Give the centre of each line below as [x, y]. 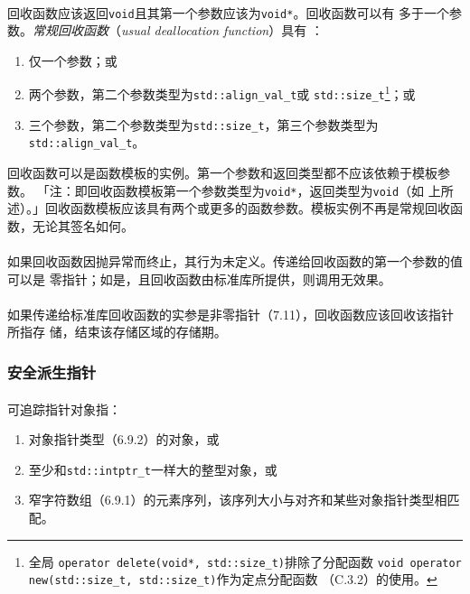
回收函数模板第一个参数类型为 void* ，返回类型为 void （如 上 [264, 190]
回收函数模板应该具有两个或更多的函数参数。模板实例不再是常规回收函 [254, 208]
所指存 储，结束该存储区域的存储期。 [117, 332]
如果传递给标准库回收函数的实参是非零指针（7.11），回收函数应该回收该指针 [230, 314]
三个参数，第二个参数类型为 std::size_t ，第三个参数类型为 [203, 124]
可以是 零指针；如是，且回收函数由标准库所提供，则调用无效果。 [199, 278]
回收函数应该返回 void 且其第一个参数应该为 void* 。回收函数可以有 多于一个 [229, 12]
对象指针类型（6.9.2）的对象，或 [124, 439]
